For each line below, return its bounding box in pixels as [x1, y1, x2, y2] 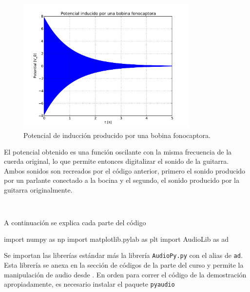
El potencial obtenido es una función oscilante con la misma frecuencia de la [4, 146, 232, 156]
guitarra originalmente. [4, 184, 73, 195]
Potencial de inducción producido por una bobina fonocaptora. [23, 130, 211, 140]
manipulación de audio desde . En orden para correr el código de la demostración [4, 269, 247, 279]
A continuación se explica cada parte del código [4, 217, 146, 228]
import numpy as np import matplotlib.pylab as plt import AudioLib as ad [4, 234, 229, 244]
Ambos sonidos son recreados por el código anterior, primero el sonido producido [4, 165, 246, 175]
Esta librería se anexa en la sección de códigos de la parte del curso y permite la [4, 259, 244, 270]
